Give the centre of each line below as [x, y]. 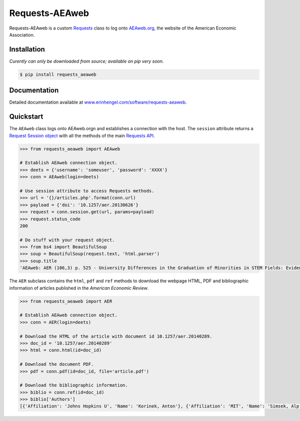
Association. [22, 35]
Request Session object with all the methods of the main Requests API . [82, 136]
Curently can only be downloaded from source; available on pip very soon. [86, 61]
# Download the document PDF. [57, 364]
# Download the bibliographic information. [74, 385]
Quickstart [26, 117]
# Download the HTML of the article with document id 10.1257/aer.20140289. [116, 336]
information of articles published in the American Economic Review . [79, 288]
